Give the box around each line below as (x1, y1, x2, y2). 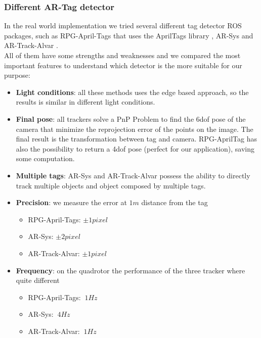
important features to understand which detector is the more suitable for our (4, 60, 242, 70)
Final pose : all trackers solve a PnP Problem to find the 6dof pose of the (16, 113, 246, 124)
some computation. (16, 153, 75, 164)
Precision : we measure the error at (16, 197, 127, 208)
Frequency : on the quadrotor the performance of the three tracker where (16, 265, 245, 275)
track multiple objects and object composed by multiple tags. (16, 180, 206, 190)
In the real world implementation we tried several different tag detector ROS (4, 20, 242, 31)
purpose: (4, 70, 30, 80)
